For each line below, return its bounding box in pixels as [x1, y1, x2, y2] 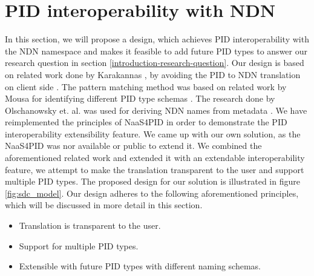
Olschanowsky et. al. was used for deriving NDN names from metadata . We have [5, 103, 307, 116]
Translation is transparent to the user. [19, 219, 161, 232]
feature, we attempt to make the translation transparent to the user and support [5, 163, 304, 176]
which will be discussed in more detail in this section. [5, 199, 203, 211]
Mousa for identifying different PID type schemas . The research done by [5, 92, 275, 105]
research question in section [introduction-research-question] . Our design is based [5, 56, 304, 69]
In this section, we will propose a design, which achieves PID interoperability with [5, 33, 309, 45]
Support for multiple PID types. [19, 239, 139, 252]
